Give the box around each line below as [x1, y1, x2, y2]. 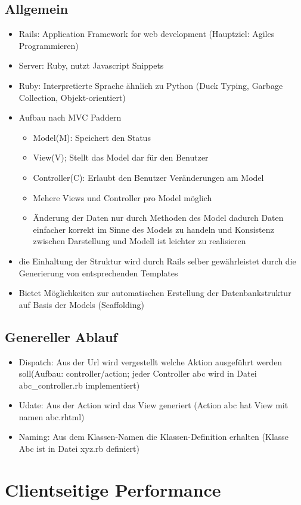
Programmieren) [18, 39, 79, 51]
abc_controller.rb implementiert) [18, 378, 140, 391]
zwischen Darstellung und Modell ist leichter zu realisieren [33, 235, 246, 247]
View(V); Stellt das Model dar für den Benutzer [33, 151, 209, 164]
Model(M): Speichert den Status [33, 131, 151, 143]
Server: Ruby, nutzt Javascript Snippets [18, 59, 164, 72]
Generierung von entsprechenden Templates [18, 266, 178, 279]
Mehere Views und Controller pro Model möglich [33, 191, 212, 204]
